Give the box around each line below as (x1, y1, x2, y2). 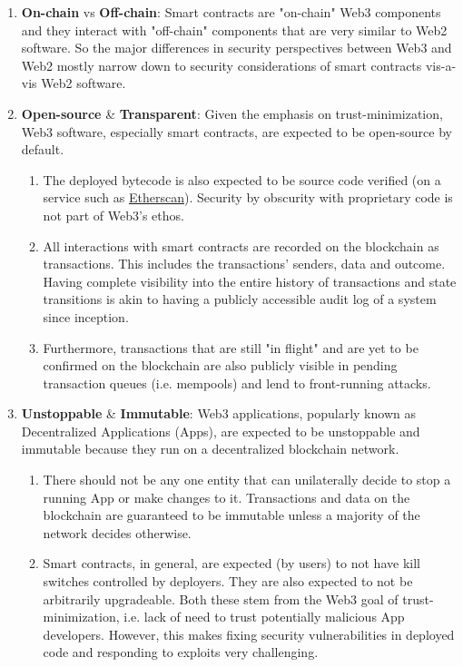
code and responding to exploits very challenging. (43, 642, 319, 662)
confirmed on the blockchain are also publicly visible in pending (43, 356, 398, 375)
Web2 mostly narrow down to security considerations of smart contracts (21, 55, 422, 74)
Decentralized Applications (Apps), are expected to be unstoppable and (21, 421, 420, 440)
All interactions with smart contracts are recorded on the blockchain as (43, 236, 439, 255)
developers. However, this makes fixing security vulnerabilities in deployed (43, 624, 455, 643)
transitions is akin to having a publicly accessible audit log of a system (43, 289, 437, 309)
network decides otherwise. (43, 523, 192, 542)
